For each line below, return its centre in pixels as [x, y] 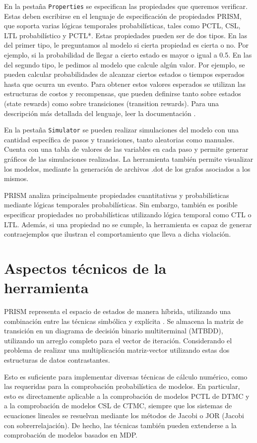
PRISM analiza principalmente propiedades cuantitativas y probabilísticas [117, 195]
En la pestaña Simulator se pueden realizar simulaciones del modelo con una [121, 130]
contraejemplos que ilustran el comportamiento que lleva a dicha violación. [118, 234]
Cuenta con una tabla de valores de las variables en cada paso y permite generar [126, 149]
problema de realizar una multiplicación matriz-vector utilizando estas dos [117, 350]
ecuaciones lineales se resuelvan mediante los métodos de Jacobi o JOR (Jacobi [124, 415]
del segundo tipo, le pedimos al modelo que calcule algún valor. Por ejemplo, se [125, 64]
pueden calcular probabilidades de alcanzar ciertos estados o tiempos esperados [124, 74]
